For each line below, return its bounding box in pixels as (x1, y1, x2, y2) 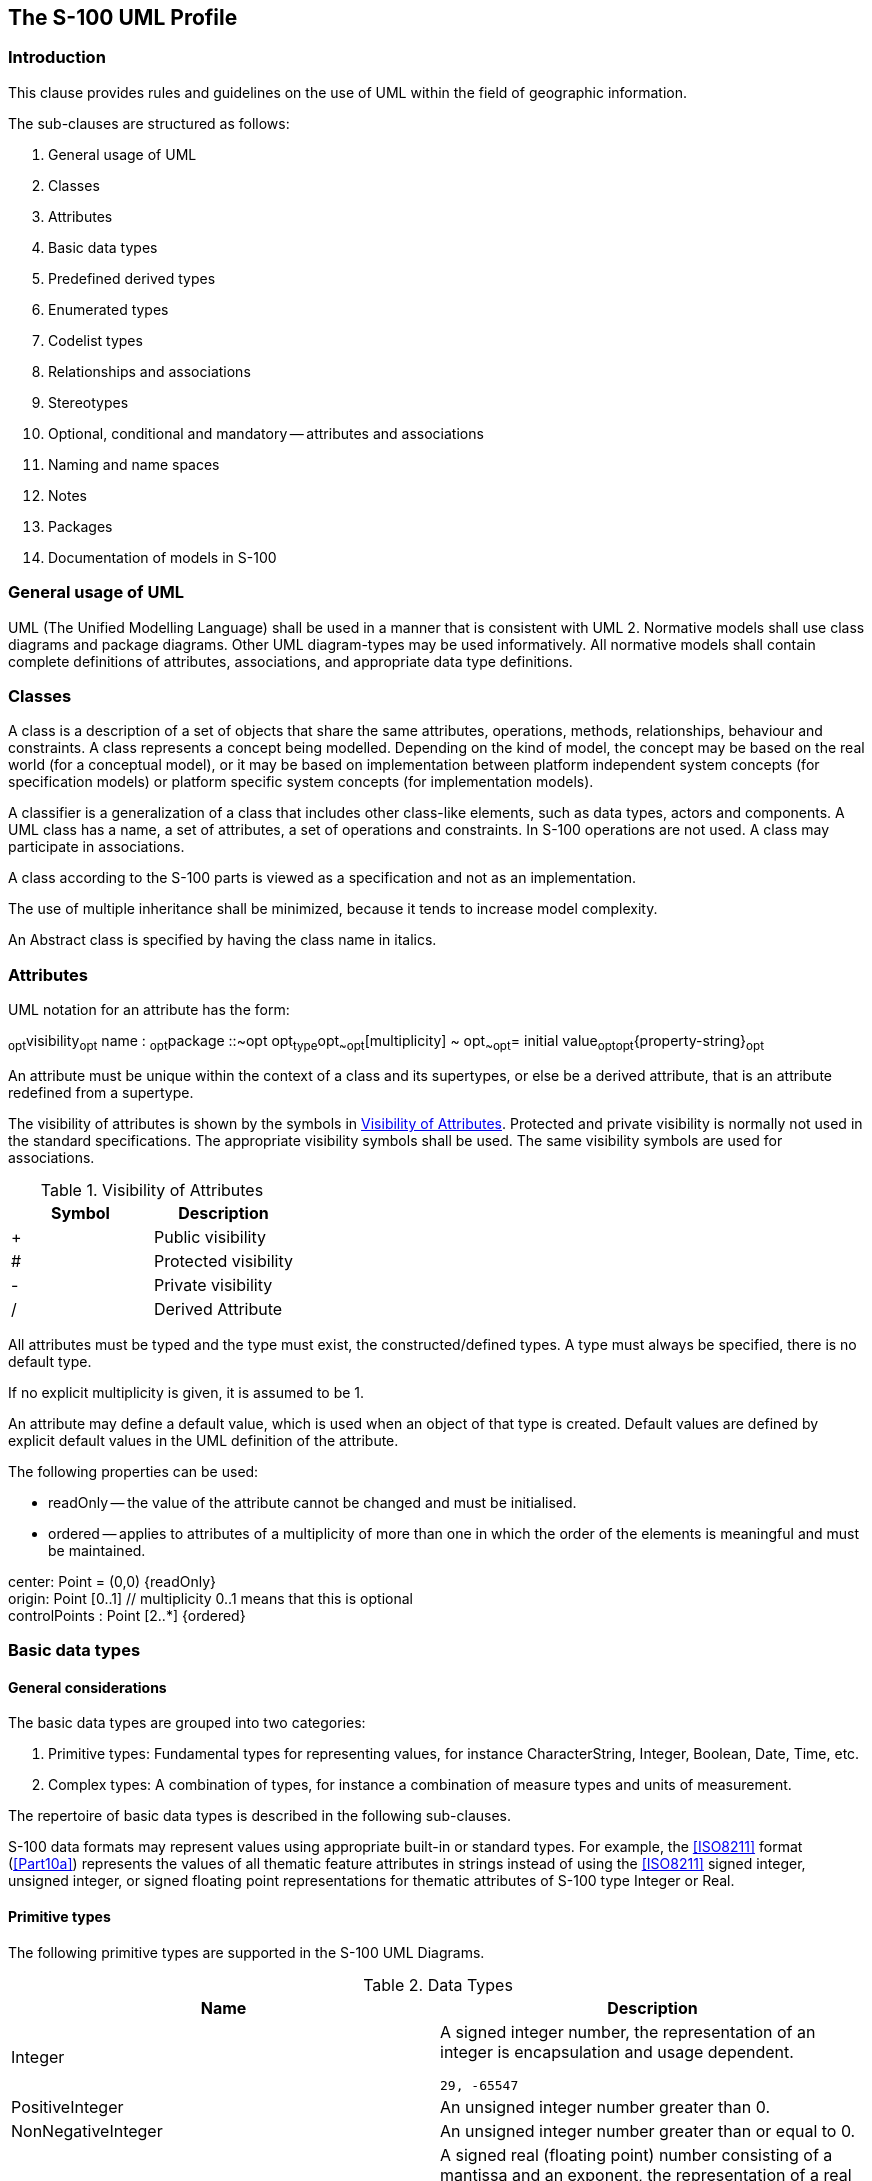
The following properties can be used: (8, 1462, 259, 1480)
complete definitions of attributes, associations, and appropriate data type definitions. (8, 652, 573, 670)
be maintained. (48, 1541, 146, 1559)
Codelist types (48, 331, 143, 349)
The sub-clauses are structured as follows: (8, 114, 290, 132)
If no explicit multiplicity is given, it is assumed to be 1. (8, 1383, 365, 1401)
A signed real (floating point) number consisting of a (440, 2144, 833, 2165)
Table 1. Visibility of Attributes (40, 1179, 264, 1200)
